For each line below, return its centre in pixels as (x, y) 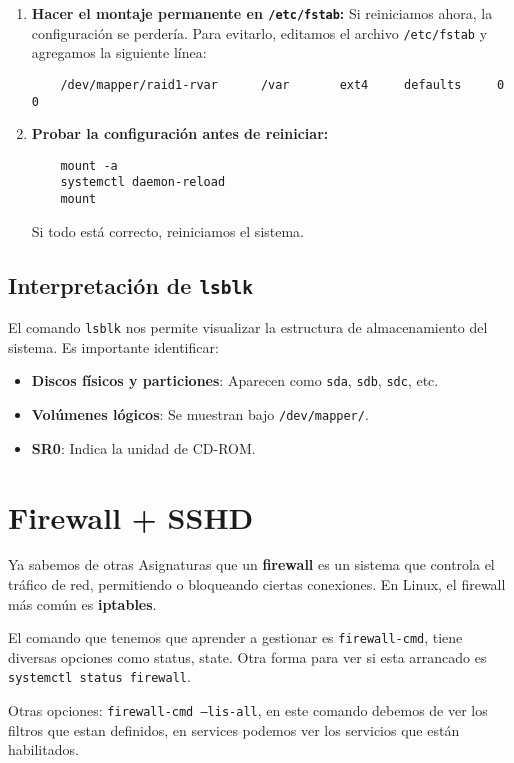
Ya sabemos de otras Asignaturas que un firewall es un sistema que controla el (251, 564)
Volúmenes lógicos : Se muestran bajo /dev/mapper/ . (200, 414)
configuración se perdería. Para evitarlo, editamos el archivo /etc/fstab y (259, 32)
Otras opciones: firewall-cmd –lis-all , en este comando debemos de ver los (248, 710)
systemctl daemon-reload (143, 182)
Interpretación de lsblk (131, 284)
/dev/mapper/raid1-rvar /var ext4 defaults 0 (282, 84)
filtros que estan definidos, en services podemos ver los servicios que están (234, 729)
